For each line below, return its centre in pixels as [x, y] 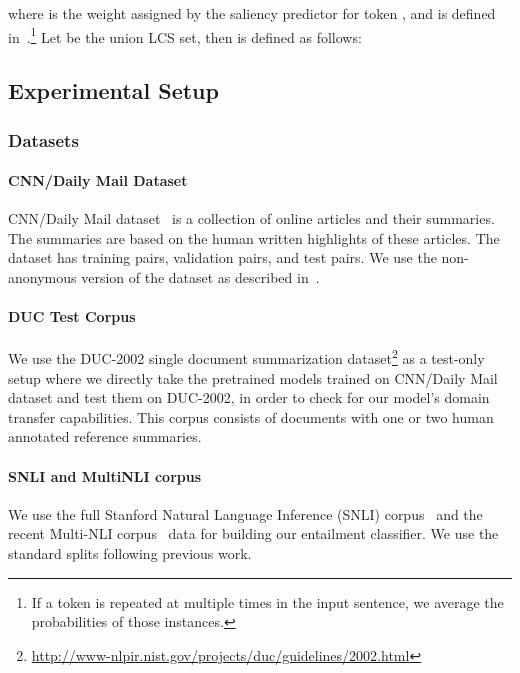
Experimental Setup [113, 90]
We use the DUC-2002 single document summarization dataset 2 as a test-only [246, 357]
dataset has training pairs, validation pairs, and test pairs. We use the [222, 257]
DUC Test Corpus [72, 316]
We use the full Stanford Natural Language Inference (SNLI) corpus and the [245, 513]
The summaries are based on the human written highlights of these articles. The [254, 237]
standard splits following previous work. [130, 553]
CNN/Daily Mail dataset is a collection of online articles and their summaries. [251, 218]
